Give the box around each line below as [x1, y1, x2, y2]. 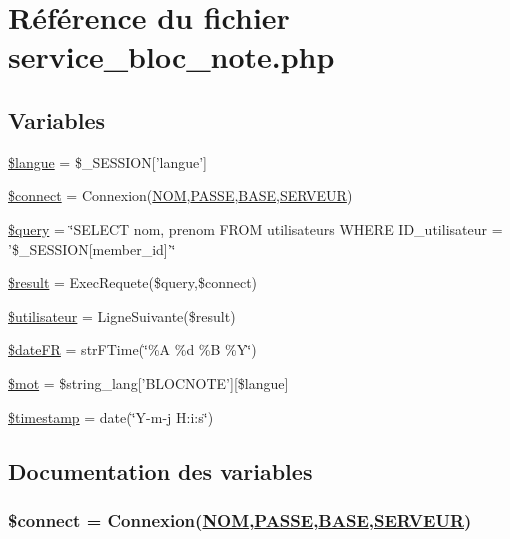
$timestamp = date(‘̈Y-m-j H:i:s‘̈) [8, 406, 214, 427]
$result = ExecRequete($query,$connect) [8, 272, 258, 293]
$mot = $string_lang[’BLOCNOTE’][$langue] [8, 372, 289, 393]
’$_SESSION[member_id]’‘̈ [8, 238, 176, 259]
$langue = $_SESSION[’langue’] [8, 151, 207, 172]
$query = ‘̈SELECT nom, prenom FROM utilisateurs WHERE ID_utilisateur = [8, 218, 503, 239]
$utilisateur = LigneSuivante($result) [8, 305, 236, 326]
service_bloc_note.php [8, 36, 335, 77]
